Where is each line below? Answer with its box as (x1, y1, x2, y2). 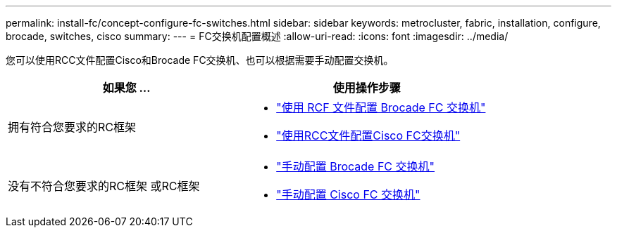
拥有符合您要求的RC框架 (8, 120, 136, 134)
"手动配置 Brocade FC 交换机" (276, 159, 435, 173)
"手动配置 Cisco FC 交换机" (276, 187, 420, 201)
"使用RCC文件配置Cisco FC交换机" (276, 128, 461, 142)
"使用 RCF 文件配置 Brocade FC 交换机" (276, 100, 486, 114)
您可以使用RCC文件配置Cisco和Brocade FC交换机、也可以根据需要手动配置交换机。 (6, 54, 394, 66)
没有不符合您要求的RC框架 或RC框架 (8, 179, 200, 193)
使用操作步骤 (332, 81, 401, 95)
